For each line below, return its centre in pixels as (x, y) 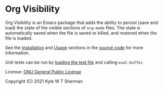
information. (18, 53)
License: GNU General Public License (43, 71)
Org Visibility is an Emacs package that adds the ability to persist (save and (81, 22)
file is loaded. (19, 38)
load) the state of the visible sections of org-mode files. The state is (73, 27)
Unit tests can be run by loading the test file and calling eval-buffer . (75, 62)
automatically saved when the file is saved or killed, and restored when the (81, 33)
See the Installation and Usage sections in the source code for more (74, 47)
